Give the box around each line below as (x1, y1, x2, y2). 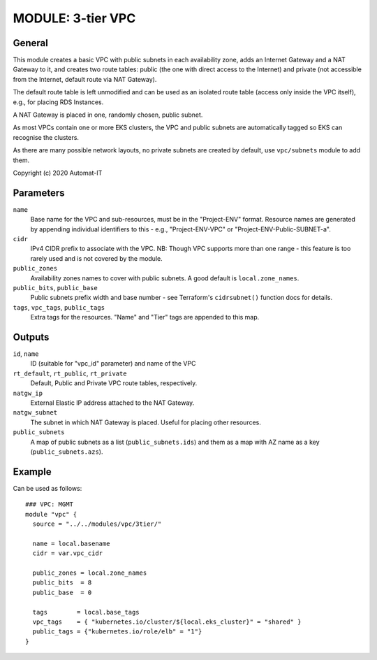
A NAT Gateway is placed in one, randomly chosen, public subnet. (13, 110, 203, 119)
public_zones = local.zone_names (32, 569, 147, 577)
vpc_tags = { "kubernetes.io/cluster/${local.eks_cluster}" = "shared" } (32, 617, 302, 626)
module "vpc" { (25, 510, 77, 518)
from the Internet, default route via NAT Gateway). (13, 75, 157, 83)
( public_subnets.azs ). (30, 447, 103, 456)
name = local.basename (32, 539, 110, 547)
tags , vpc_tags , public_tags (13, 303, 105, 311)
